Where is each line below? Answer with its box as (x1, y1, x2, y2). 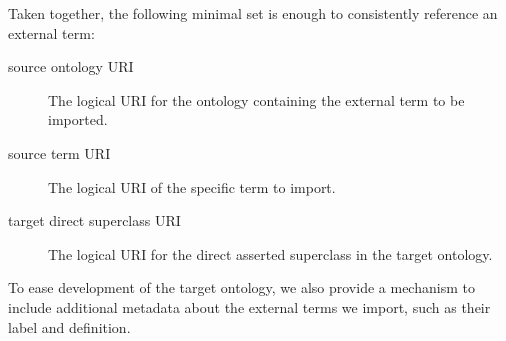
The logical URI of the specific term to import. (48, 176, 336, 197)
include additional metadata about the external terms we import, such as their (8, 296, 491, 317)
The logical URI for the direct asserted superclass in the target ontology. (48, 243, 493, 264)
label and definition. (8, 316, 131, 337)
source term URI (8, 142, 111, 163)
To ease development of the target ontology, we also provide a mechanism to (8, 277, 475, 298)
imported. (48, 109, 108, 130)
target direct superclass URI (8, 210, 181, 231)
